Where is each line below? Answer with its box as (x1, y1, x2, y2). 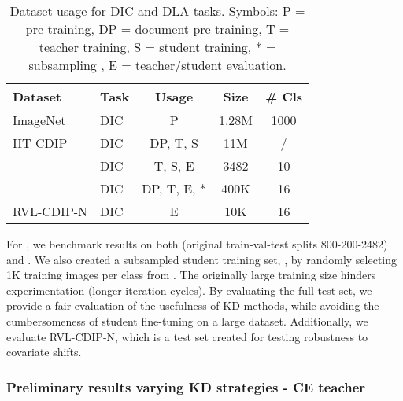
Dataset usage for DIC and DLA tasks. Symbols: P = (9, 2, 305, 20)
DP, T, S (150, 134, 198, 152)
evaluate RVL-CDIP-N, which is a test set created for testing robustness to (6, 328, 368, 344)
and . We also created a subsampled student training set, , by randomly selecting (6, 251, 397, 267)
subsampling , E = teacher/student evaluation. (28, 56, 287, 74)
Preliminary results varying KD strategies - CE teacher (6, 377, 366, 396)
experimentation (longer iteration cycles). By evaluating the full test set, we (6, 281, 372, 298)
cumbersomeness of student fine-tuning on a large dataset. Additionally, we (6, 312, 368, 329)
